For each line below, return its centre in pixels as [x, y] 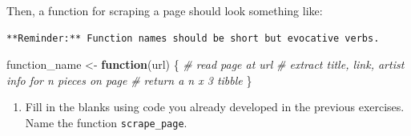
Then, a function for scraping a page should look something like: [165, 10]
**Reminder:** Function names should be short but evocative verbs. [193, 38]
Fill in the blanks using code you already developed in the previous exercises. [215, 107]
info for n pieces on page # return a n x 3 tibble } [129, 80]
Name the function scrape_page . [106, 122]
